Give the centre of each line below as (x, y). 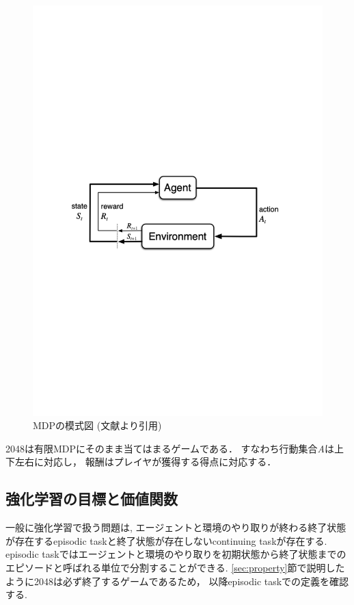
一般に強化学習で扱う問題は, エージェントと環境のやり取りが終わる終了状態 (176, 527)
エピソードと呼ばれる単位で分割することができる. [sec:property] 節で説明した (175, 568)
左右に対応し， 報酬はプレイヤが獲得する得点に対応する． (146, 462)
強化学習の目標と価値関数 (92, 499)
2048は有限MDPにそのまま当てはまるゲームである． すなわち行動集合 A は (170, 448)
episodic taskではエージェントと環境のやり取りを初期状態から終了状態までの (176, 554)
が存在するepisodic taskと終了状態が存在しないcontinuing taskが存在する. (166, 540)
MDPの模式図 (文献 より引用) (97, 425)
